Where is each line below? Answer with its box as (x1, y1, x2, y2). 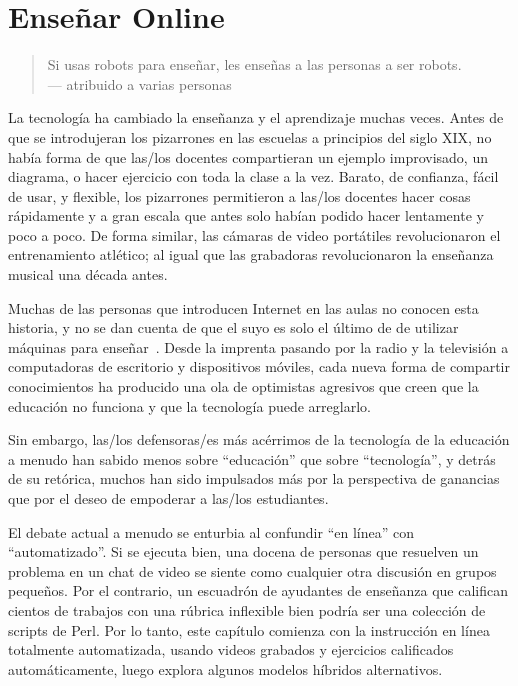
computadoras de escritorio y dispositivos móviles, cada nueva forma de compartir (8, 356, 510, 377)
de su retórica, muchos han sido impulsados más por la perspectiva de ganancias (8, 468, 500, 489)
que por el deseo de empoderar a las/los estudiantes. (8, 488, 329, 508)
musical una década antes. (8, 264, 168, 285)
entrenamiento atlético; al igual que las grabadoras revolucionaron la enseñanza (8, 244, 494, 265)
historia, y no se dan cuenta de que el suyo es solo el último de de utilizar (8, 317, 459, 338)
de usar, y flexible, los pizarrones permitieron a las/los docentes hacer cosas (8, 185, 471, 206)
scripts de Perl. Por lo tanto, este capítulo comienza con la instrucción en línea (8, 619, 490, 640)
